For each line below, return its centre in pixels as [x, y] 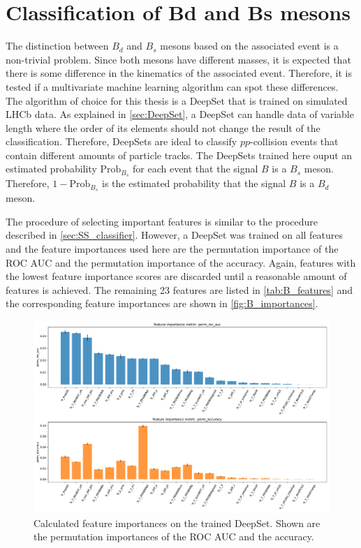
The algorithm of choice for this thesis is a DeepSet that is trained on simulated [177, 100]
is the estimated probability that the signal [194, 183]
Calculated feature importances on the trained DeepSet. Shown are [177, 523]
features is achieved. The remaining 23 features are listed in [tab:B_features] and [179, 289]
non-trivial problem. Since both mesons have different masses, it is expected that [178, 59]
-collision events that [294, 141]
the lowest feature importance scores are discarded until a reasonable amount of [176, 276]
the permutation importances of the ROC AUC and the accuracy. [174, 536]
